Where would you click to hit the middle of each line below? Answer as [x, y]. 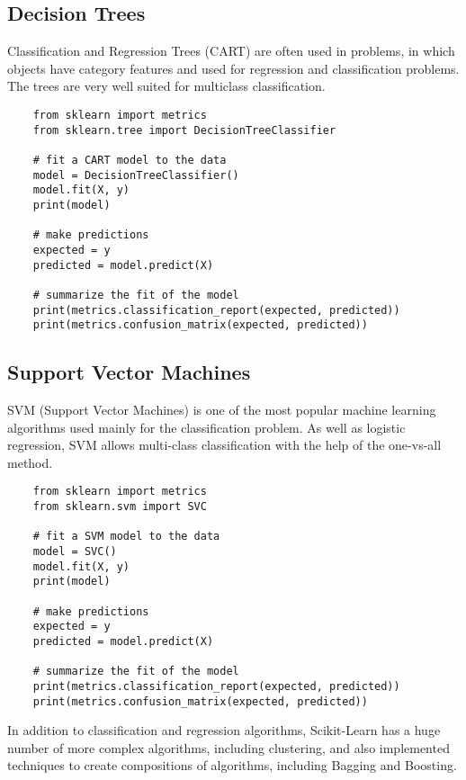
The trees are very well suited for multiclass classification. [166, 86]
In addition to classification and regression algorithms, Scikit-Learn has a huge [224, 730]
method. [30, 462]
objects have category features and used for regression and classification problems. [233, 68]
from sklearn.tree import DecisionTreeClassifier [184, 130]
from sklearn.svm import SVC [120, 507]
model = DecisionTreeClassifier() [136, 175]
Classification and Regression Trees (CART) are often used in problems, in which [231, 51]
